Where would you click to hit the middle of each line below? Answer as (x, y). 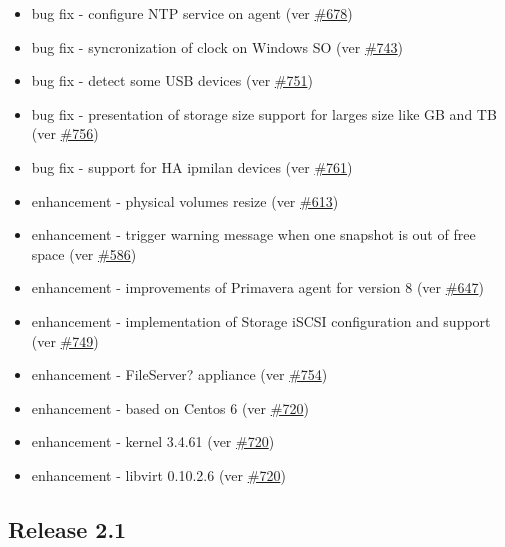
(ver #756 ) (65, 133)
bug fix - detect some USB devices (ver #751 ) (172, 80)
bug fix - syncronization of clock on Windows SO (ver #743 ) (217, 46)
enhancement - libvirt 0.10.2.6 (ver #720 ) (158, 474)
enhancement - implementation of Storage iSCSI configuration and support (261, 320)
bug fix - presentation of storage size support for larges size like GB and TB (264, 113)
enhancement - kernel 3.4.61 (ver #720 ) (153, 441)
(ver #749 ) (65, 340)
